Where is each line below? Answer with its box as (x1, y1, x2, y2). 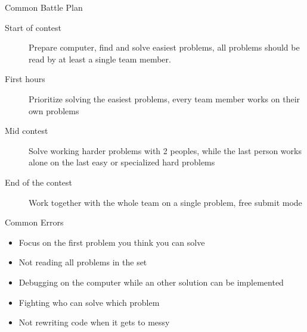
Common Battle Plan (5, 1, 83, 13)
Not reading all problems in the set (18, 256, 147, 268)
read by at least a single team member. (29, 52, 171, 65)
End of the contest (5, 176, 73, 188)
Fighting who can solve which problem (18, 296, 160, 308)
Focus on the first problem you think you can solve (18, 236, 205, 248)
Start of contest (5, 21, 62, 33)
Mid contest (5, 124, 48, 137)
